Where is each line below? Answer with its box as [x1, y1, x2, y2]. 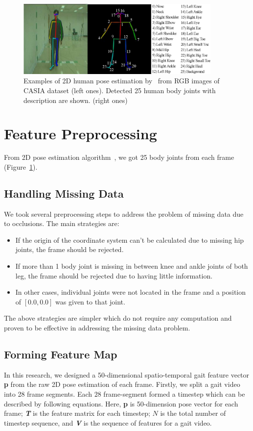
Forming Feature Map [4, 346, 117, 361]
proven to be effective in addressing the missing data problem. [4, 322, 190, 332]
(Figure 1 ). [4, 161, 38, 172]
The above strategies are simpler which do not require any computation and [4, 313, 232, 323]
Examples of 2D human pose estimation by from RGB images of [23, 76, 220, 86]
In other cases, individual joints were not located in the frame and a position [15, 287, 246, 297]
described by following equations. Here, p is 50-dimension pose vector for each [4, 398, 238, 408]
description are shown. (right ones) [23, 95, 128, 105]
